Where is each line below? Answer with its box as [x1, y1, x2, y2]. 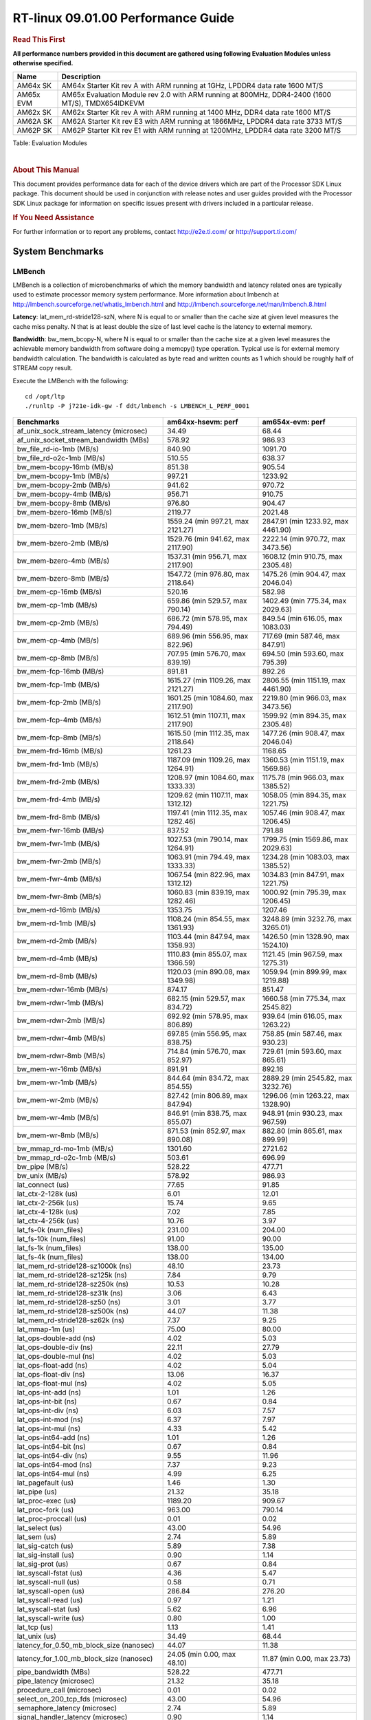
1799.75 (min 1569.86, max [262, 835, 348, 844]
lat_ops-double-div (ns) [16, 1342, 93, 1352]
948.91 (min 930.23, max [262, 1108, 343, 1118]
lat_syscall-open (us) [16, 1586, 85, 1595]
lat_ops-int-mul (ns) [16, 1423, 81, 1433]
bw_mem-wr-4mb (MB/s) [16, 1112, 100, 1122]
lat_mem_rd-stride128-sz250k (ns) [16, 1279, 129, 1289]
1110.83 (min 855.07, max [167, 949, 247, 959]
